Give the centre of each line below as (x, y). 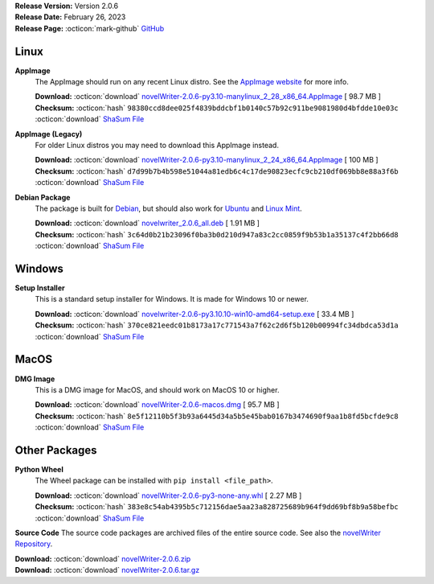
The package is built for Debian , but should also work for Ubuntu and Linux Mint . (169, 208)
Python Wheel (39, 469)
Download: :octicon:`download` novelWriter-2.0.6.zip (103, 558)
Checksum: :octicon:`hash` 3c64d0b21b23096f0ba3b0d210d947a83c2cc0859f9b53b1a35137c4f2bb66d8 (217, 234)
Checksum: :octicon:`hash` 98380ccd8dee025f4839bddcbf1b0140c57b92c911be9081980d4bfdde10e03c (217, 108)
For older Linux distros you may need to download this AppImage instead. (157, 146)
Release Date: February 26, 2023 (70, 17)
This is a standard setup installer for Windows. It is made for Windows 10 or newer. (172, 299)
